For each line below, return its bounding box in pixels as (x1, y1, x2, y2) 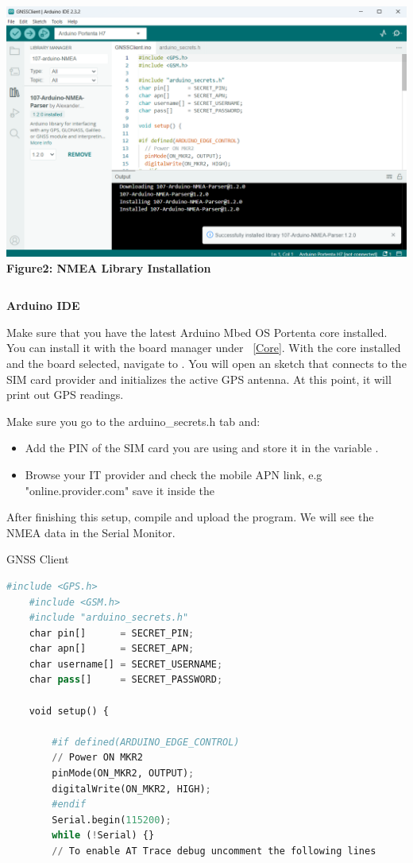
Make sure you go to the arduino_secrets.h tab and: (6, 412, 261, 429)
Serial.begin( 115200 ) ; (52, 814, 172, 826)
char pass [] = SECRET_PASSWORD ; (29, 674, 223, 686)
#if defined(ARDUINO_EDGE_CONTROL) (52, 736, 240, 748)
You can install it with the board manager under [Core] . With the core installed (6, 339, 401, 356)
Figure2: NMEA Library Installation (6, 259, 211, 276)
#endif (52, 799, 87, 811)
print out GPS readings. (6, 386, 124, 403)
